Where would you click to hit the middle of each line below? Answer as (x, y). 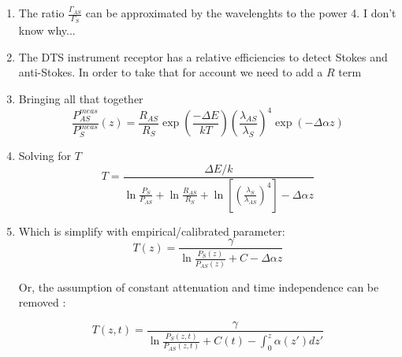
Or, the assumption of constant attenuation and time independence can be (199, 286)
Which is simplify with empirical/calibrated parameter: (152, 231)
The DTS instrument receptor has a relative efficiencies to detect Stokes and (203, 56)
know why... (47, 30)
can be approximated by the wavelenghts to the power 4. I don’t (241, 13)
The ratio (41, 13)
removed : (42, 302)
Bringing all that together (81, 99)
